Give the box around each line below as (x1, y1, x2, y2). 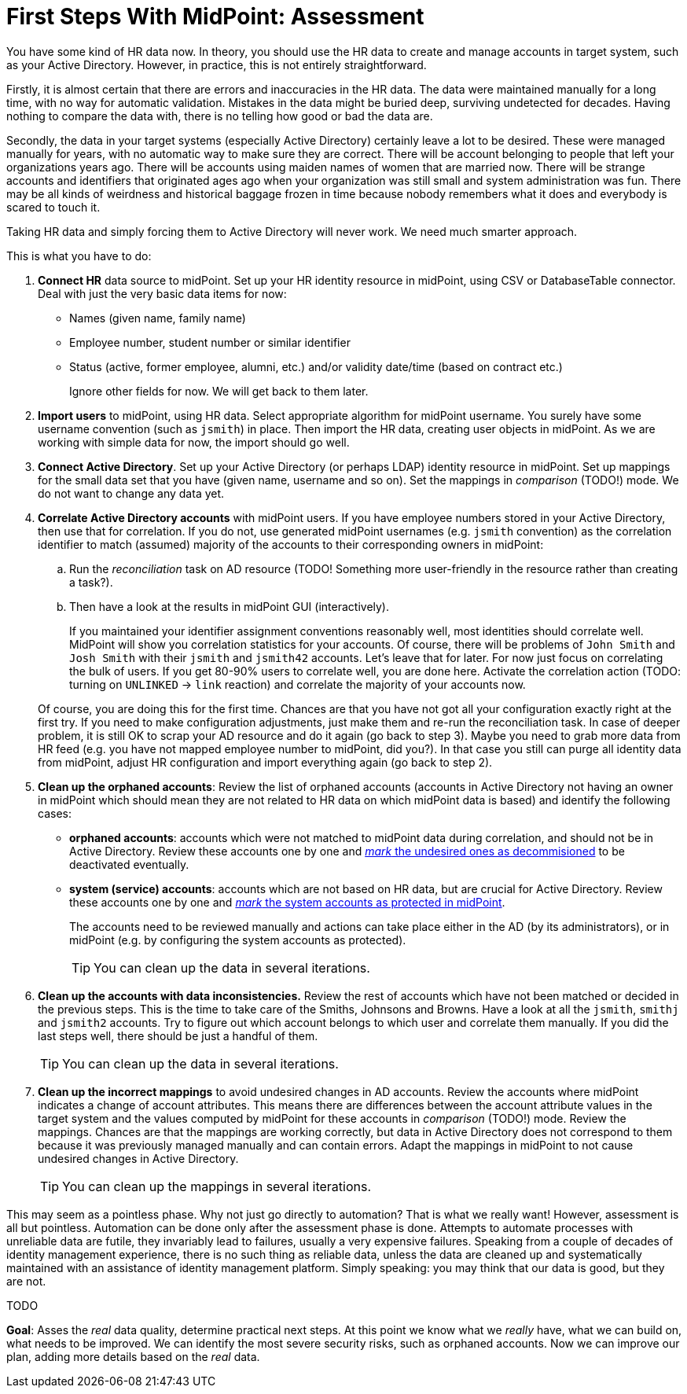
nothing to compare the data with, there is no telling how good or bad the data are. (6, 109, 433, 123)
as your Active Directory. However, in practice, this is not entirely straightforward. (6, 57, 427, 72)
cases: (38, 806, 72, 820)
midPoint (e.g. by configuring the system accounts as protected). (69, 932, 406, 947)
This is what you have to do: (6, 248, 152, 263)
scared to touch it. (6, 200, 101, 214)
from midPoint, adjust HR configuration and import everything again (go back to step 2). (38, 755, 493, 769)
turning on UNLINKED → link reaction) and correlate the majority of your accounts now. (69, 677, 526, 691)
